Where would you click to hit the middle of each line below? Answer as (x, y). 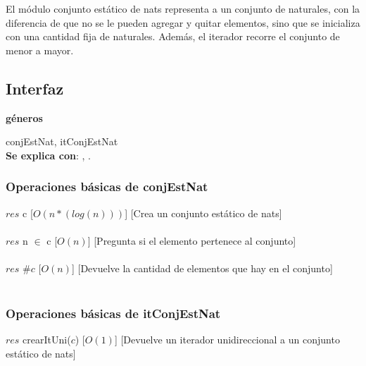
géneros (24, 117)
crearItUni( (47, 340)
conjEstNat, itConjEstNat (62, 141)
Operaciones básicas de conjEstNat (107, 187)
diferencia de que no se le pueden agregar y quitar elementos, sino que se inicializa (183, 22)
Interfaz (35, 88)
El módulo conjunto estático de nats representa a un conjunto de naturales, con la (183, 8)
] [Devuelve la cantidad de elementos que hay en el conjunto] (202, 268)
